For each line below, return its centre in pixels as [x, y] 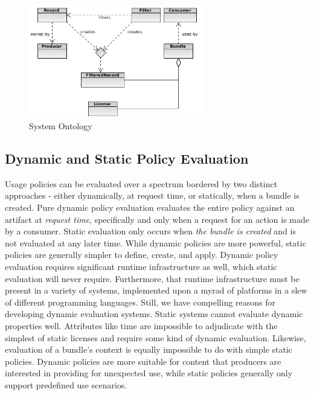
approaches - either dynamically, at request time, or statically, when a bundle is [152, 195]
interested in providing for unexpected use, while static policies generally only [149, 373]
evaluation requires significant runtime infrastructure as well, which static [141, 266]
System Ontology [61, 126]
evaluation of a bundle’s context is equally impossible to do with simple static [149, 349]
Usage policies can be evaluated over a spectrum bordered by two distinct [141, 183]
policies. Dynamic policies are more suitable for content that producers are [143, 361]
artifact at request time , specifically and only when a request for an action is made [157, 219]
